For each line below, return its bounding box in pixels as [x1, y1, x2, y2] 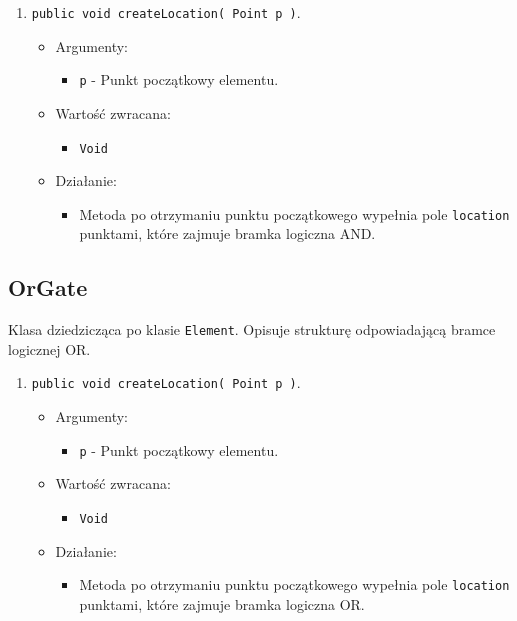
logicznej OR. [8, 338, 91, 359]
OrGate [8, 272, 88, 303]
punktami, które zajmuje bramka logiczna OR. [79, 593, 365, 614]
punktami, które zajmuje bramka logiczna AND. [79, 223, 376, 244]
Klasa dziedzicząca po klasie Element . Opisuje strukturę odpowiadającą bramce [8, 319, 496, 340]
